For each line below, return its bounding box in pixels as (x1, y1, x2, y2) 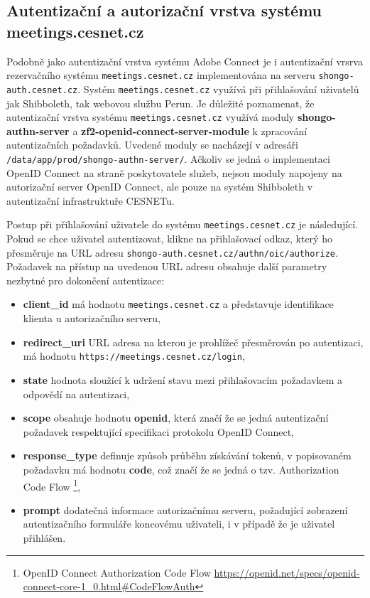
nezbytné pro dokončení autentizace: (6, 272, 165, 287)
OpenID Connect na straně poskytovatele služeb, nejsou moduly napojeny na (6, 165, 342, 180)
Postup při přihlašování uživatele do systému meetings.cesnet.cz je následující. (6, 217, 359, 232)
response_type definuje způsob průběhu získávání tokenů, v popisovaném (23, 448, 352, 463)
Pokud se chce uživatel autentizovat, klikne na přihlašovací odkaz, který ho (6, 231, 332, 246)
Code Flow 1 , (23, 476, 81, 493)
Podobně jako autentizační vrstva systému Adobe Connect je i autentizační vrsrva (6, 53, 363, 68)
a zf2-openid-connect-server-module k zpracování (72, 123, 308, 138)
